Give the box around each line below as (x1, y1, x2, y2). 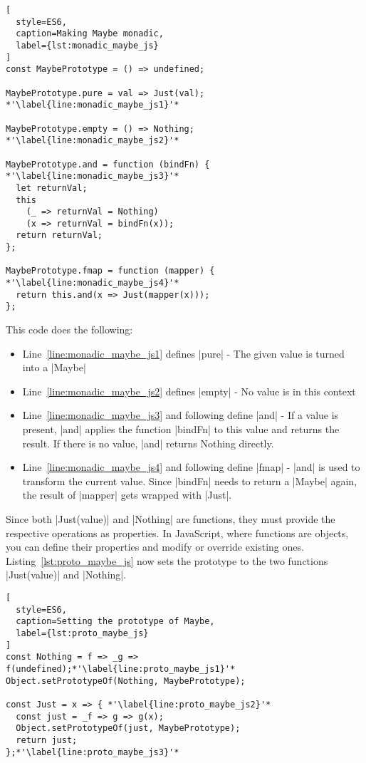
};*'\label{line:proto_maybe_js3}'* (6, 747, 179, 757)
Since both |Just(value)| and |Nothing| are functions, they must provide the (6, 512, 335, 526)
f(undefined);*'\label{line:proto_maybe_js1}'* (6, 663, 236, 674)
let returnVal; (16, 182, 88, 193)
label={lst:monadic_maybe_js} (16, 40, 159, 51)
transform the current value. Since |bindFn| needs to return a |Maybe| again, (22, 473, 357, 488)
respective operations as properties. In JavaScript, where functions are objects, (6, 525, 349, 540)
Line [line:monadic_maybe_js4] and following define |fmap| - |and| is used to (22, 460, 360, 474)
